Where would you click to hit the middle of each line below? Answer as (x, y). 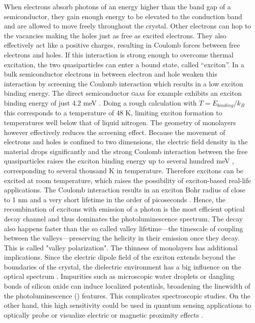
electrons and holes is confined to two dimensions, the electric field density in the (126, 142)
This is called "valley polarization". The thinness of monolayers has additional (121, 247)
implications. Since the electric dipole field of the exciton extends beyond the (120, 257)
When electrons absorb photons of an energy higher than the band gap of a (117, 6)
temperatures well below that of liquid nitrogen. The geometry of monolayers (120, 122)
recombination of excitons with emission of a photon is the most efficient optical (124, 209)
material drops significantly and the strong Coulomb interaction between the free (126, 151)
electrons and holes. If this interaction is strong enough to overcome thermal (119, 54)
